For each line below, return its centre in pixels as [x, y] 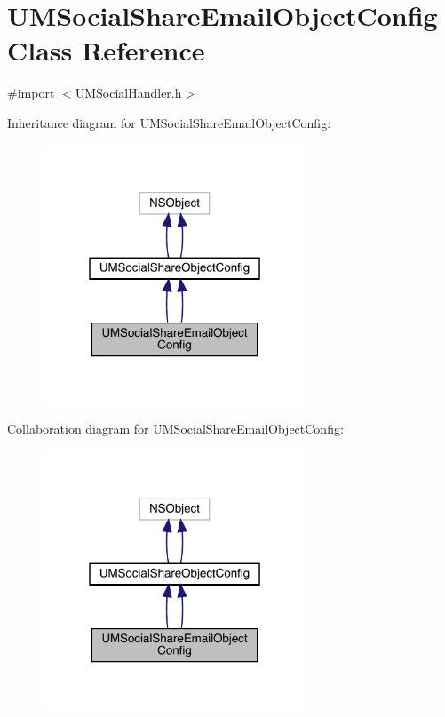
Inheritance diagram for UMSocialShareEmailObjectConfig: [169, 122]
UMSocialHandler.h [128, 93]
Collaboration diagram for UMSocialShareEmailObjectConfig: [175, 429]
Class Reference [106, 50]
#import [31, 93]
